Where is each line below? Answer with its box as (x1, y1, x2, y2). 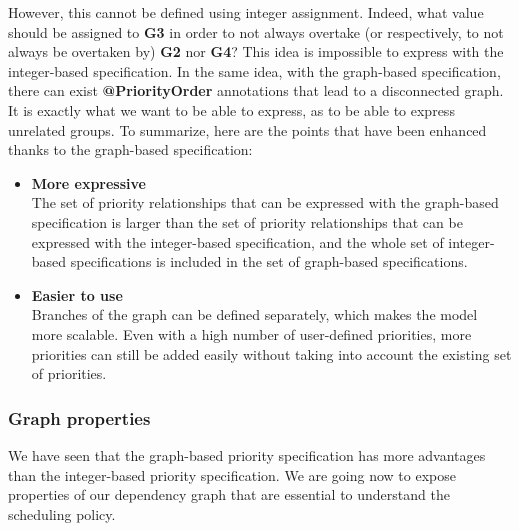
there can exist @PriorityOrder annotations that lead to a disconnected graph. (8, 80, 504, 101)
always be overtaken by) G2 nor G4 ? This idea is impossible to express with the (8, 41, 504, 62)
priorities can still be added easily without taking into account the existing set (31, 343, 512, 364)
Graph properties (8, 405, 151, 430)
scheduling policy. (8, 503, 116, 524)
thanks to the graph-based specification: (8, 139, 253, 160)
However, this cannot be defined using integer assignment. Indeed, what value (8, 2, 484, 22)
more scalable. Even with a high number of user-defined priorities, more (31, 323, 472, 344)
